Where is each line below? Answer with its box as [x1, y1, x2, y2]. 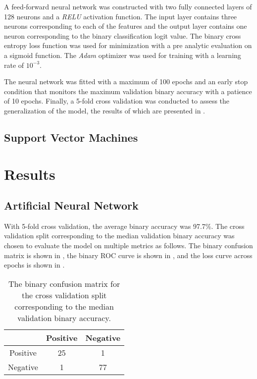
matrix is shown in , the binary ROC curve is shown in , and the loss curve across [4, 250, 253, 260]
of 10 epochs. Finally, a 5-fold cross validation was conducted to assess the [4, 96, 230, 106]
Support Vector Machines [4, 129, 138, 145]
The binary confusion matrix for [8, 277, 120, 289]
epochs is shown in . [4, 260, 65, 270]
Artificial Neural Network [4, 198, 139, 213]
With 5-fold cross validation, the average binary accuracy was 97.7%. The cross [4, 220, 245, 231]
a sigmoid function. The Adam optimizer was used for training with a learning [4, 50, 241, 60]
